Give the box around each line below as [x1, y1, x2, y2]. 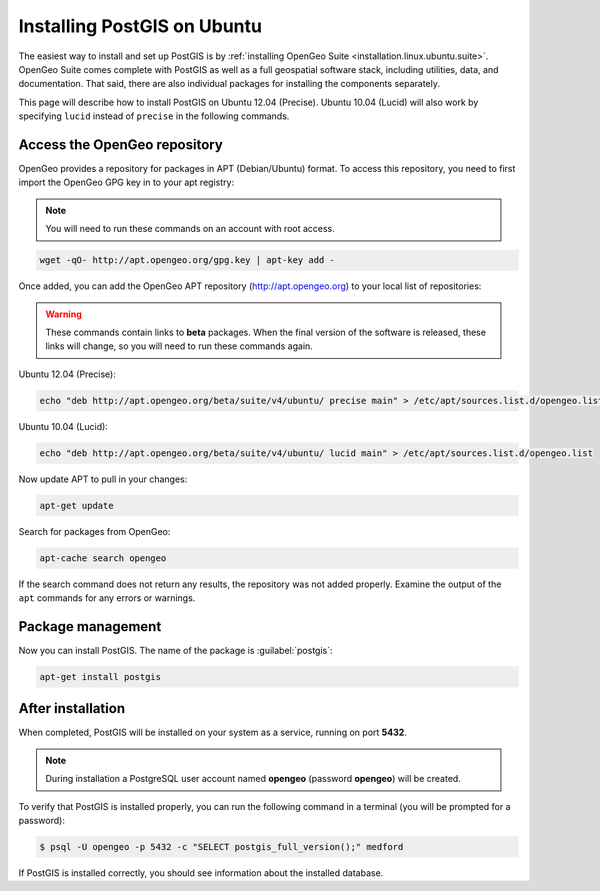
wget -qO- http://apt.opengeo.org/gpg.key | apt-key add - [39, 255, 335, 266]
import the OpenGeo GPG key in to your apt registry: [18, 176, 235, 189]
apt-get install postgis [39, 671, 162, 682]
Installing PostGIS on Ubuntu [18, 15, 262, 37]
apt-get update [39, 500, 114, 511]
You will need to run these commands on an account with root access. [45, 223, 335, 235]
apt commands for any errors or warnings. [18, 591, 196, 604]
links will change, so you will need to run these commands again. [45, 340, 314, 352]
